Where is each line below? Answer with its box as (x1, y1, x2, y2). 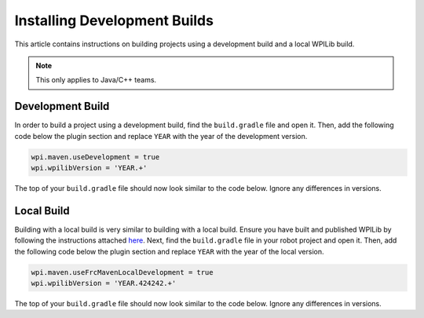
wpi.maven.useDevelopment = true (31, 152, 160, 161)
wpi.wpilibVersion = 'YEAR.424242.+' (31, 279, 177, 288)
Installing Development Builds (14, 12, 214, 29)
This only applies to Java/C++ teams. (35, 75, 157, 85)
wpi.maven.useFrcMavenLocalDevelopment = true (31, 268, 214, 276)
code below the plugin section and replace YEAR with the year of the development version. (14, 131, 308, 141)
